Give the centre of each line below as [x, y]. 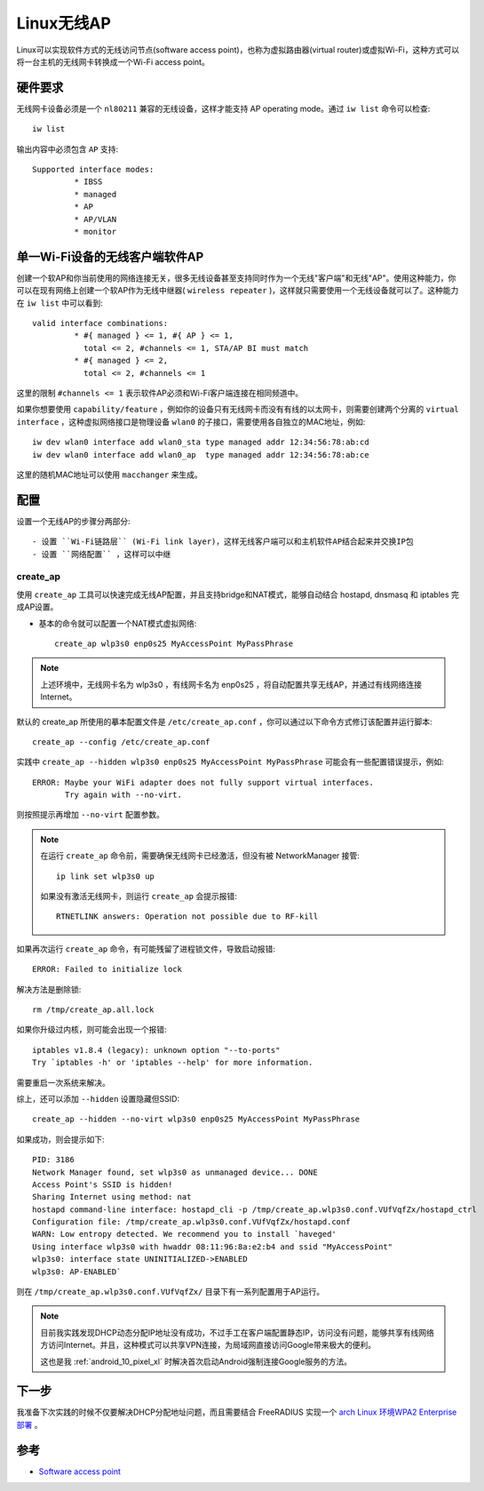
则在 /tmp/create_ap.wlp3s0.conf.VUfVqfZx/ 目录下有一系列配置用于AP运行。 [170, 1292]
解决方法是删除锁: [49, 989]
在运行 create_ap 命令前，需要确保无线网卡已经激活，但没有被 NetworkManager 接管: [200, 856]
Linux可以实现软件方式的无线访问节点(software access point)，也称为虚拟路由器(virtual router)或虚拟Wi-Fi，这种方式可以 [238, 50]
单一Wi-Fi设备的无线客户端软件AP [110, 256]
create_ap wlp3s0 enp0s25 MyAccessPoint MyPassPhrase [174, 643]
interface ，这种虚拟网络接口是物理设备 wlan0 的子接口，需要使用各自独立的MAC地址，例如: [191, 421]
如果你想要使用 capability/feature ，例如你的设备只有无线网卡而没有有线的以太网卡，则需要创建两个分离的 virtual [238, 410]
